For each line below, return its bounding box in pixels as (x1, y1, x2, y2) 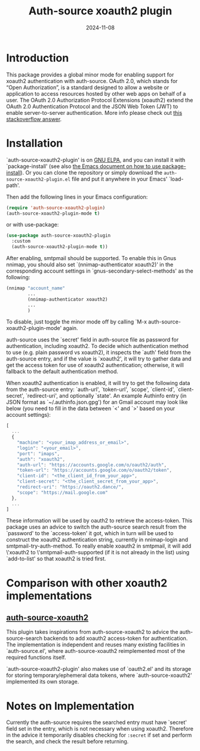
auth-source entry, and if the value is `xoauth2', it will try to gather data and (6, 355, 192, 362)
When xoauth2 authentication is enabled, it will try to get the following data (6, 380, 190, 387)
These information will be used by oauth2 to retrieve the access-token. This (6, 517, 193, 524)
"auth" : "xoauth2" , (17, 456, 66, 462)
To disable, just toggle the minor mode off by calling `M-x (6, 318, 147, 325)
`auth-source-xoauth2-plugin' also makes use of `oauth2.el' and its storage (6, 665, 192, 673)
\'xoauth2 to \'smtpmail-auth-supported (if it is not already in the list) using (6, 549, 190, 556)
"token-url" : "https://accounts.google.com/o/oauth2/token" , (17, 468, 172, 474)
